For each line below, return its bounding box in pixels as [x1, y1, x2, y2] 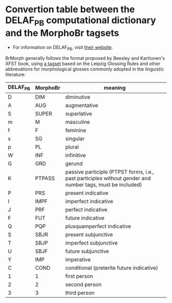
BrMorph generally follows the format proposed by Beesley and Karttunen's [5, 55, 165, 61]
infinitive [65, 151, 86, 159]
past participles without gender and [65, 175, 151, 182]
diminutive [65, 93, 91, 100]
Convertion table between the [5, 4, 135, 15]
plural [65, 143, 79, 150]
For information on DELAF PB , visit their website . [12, 44, 113, 52]
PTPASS [35, 175, 55, 182]
